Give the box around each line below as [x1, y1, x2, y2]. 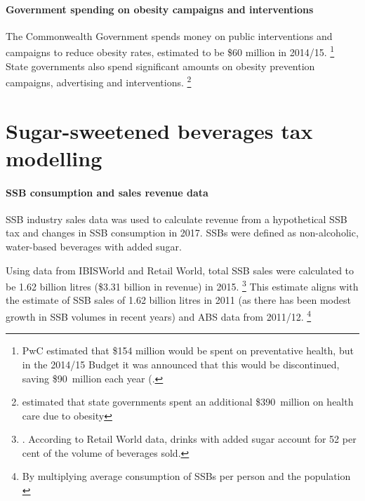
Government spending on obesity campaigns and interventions [6, 1, 314, 16]
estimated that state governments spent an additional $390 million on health [22, 394, 354, 409]
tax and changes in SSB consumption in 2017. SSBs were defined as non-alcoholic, [6, 225, 359, 240]
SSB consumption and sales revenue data [6, 185, 208, 199]
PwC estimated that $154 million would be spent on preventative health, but [22, 343, 354, 358]
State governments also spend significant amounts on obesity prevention [6, 58, 315, 73]
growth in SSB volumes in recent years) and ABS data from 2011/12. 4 [6, 307, 312, 323]
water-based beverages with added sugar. [6, 239, 182, 254]
